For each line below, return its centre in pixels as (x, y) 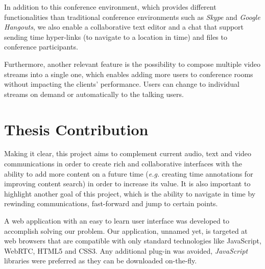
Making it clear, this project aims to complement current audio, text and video (128, 153)
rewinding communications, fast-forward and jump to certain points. (111, 203)
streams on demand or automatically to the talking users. (94, 94)
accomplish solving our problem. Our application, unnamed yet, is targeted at (126, 230)
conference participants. (41, 47)
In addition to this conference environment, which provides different (110, 7)
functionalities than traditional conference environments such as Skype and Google (132, 17)
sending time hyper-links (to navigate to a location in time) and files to (116, 36)
